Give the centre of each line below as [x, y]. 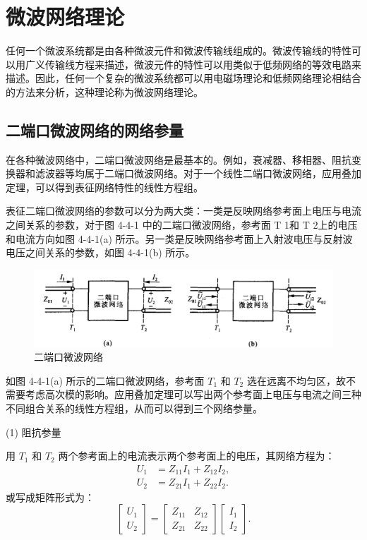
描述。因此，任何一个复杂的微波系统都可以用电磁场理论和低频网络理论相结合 [183, 78]
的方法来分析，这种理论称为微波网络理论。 [104, 91]
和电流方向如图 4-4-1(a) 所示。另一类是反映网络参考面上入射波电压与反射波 [179, 238]
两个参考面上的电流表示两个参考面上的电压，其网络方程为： [197, 456]
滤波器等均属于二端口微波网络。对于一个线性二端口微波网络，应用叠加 [198, 173]
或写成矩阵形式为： [50, 497]
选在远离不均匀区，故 [296, 380]
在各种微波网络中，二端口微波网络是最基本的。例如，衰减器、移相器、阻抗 [179, 159]
